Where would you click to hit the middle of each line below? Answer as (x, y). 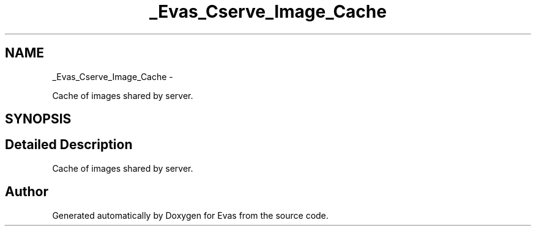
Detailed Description (69, 145)
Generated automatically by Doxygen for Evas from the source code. (190, 215)
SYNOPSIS (38, 119)
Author (27, 192)
